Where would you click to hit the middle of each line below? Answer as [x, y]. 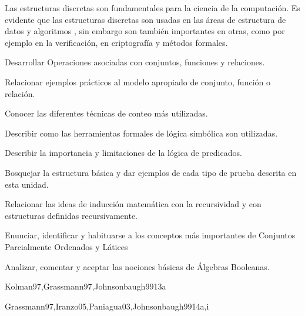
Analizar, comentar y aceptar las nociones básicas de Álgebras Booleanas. [137, 266]
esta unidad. [27, 184]
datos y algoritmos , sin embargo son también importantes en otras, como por [145, 31]
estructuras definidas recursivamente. [71, 215]
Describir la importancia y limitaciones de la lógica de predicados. [123, 153]
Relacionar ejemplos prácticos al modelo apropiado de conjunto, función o [138, 82]
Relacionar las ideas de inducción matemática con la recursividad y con [133, 204]
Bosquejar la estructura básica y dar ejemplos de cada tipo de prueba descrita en [151, 172]
